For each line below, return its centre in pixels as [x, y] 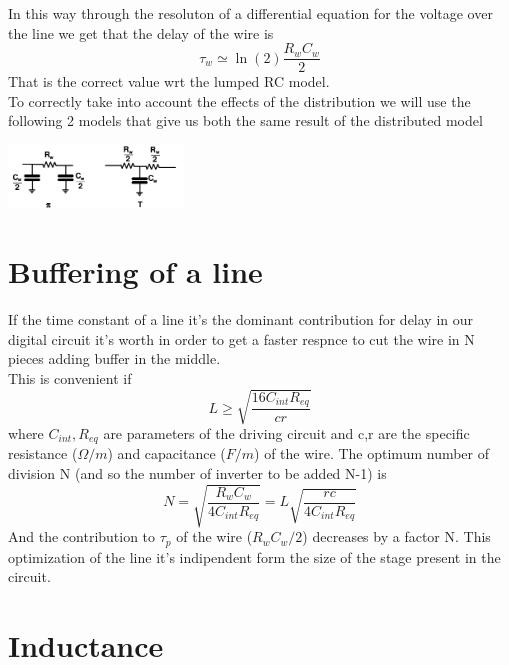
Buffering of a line [135, 271]
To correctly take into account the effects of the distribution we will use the [239, 100]
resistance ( [43, 453]
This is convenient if [70, 377]
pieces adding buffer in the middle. [114, 358]
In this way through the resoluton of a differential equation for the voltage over [250, 13]
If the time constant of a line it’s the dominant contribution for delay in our [241, 319]
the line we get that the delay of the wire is [141, 32]
